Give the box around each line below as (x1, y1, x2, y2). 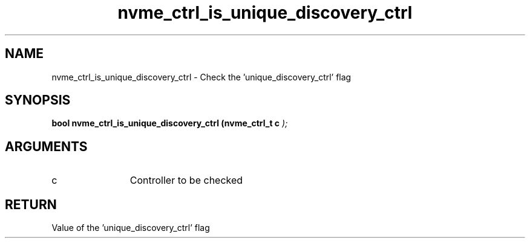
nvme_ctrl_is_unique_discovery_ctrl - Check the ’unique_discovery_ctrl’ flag (51, 71, 352, 82)
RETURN (5, 196, 57, 212)
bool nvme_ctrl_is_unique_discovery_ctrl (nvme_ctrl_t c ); (51, 118, 288, 129)
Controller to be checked (129, 174, 243, 187)
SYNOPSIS (5, 92, 71, 108)
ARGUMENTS (5, 138, 88, 154)
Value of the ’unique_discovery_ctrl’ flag (51, 222, 210, 233)
